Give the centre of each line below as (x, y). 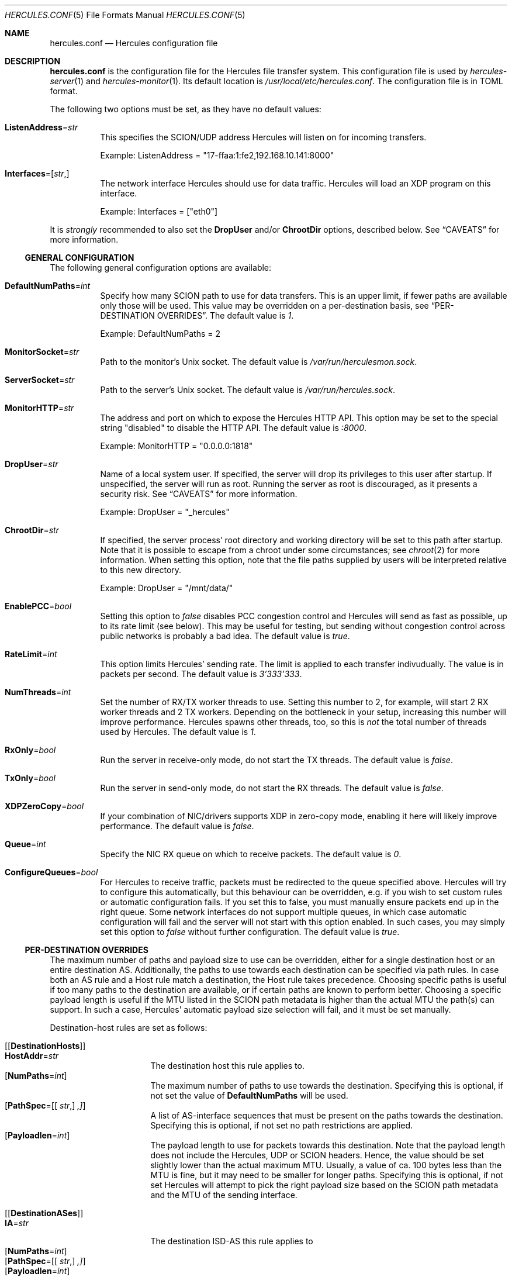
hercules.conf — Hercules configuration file (134, 43)
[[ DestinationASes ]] (44, 1213)
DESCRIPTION (33, 61)
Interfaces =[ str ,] (37, 173)
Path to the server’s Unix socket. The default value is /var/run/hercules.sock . (248, 390)
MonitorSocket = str (42, 352)
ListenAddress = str (41, 127)
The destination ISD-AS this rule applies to (232, 1241)
